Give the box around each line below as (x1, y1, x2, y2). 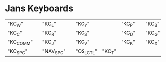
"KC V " (75, 38, 90, 46)
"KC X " (145, 38, 160, 46)
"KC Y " (75, 20, 90, 28)
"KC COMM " (7, 38, 33, 46)
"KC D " (121, 29, 136, 37)
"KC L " (42, 20, 57, 28)
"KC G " (145, 29, 160, 37)
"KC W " (7, 20, 23, 28)
